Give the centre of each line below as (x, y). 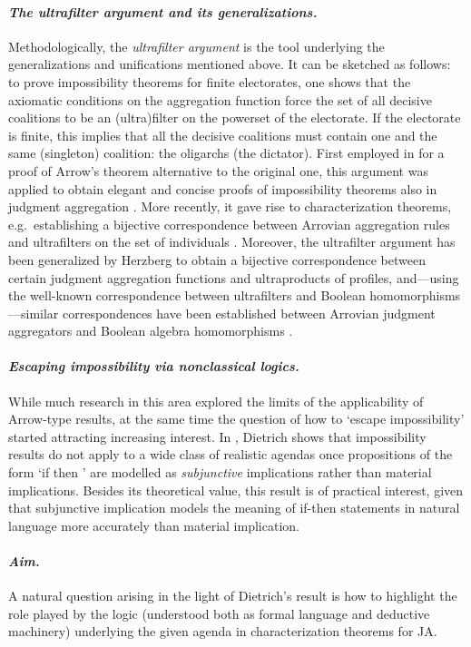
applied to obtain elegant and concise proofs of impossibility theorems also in (223, 188)
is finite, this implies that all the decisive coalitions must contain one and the (223, 135)
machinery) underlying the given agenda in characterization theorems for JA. (223, 631)
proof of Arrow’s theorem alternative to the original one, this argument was (218, 170)
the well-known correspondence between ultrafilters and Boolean (187, 295)
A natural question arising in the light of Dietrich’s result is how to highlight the (233, 596)
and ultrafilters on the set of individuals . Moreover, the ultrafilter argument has (232, 242)
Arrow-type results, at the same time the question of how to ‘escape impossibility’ (236, 419)
